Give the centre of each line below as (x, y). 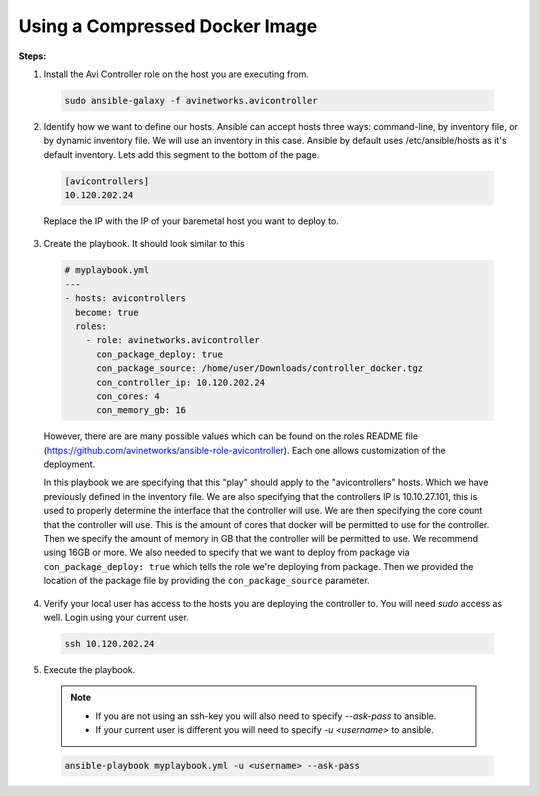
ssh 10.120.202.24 (109, 643)
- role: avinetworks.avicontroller (172, 340)
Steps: (32, 56)
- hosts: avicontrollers (125, 298)
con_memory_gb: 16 (141, 410)
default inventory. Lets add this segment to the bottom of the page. (181, 154)
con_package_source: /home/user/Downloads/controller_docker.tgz (260, 368)
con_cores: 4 (128, 396)
